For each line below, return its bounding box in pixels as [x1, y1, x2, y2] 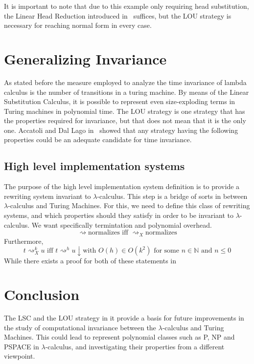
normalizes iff [88, 229, 128, 236]
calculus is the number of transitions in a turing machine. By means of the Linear [4, 86, 249, 97]
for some [154, 247, 180, 255]
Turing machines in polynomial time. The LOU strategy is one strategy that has [4, 106, 245, 116]
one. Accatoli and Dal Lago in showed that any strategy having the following [4, 125, 238, 135]
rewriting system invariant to [4, 191, 91, 201]
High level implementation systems [4, 158, 185, 173]
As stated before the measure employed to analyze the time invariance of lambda [4, 77, 247, 87]
